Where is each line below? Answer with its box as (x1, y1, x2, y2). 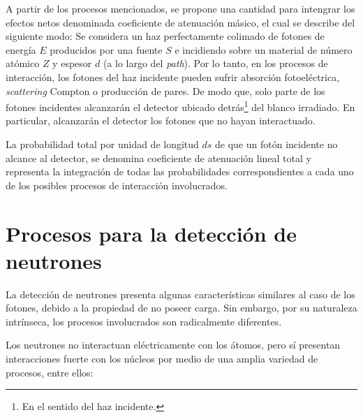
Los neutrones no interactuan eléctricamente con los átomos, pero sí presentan (6, 337, 341, 352)
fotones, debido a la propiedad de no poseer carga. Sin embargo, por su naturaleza (6, 300, 357, 315)
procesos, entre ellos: (6, 365, 94, 379)
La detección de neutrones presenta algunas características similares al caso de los (6, 286, 355, 301)
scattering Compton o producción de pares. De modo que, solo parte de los (6, 83, 325, 98)
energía (6, 42, 36, 57)
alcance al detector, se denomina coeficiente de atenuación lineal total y (6, 150, 311, 165)
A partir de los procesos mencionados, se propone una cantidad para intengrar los (6, 1, 355, 15)
